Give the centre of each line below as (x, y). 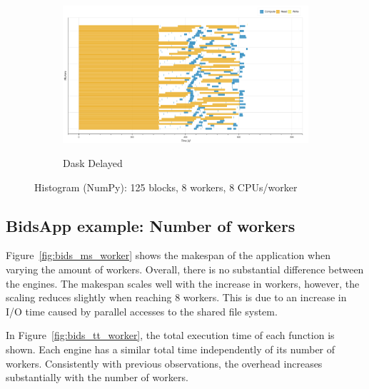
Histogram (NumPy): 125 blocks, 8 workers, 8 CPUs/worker (166, 187)
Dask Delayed (93, 163)
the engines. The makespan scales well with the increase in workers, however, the (183, 283)
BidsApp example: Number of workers (151, 225)
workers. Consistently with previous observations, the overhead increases (164, 363)
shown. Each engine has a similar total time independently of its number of (171, 349)
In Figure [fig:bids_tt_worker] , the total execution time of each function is (170, 335)
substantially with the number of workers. (97, 377)
